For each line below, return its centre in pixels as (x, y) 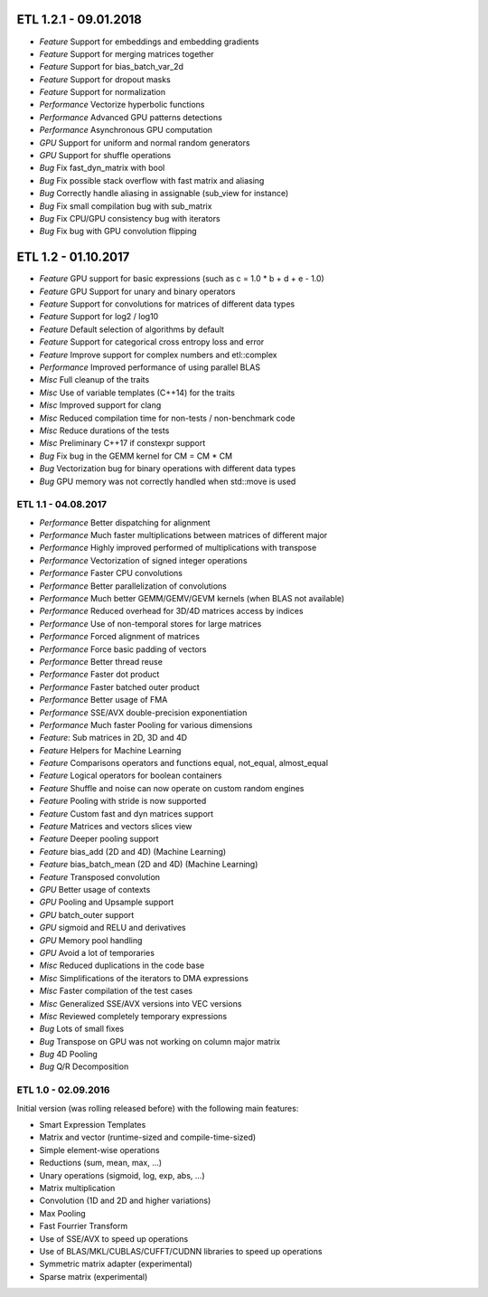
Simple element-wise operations (99, 1150)
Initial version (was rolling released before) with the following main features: (158, 1108)
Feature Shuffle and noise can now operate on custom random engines (172, 788)
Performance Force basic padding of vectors (123, 649)
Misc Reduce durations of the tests (104, 431)
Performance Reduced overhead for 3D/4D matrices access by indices (171, 611)
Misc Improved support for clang (100, 405)
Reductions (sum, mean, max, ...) (101, 1163)
